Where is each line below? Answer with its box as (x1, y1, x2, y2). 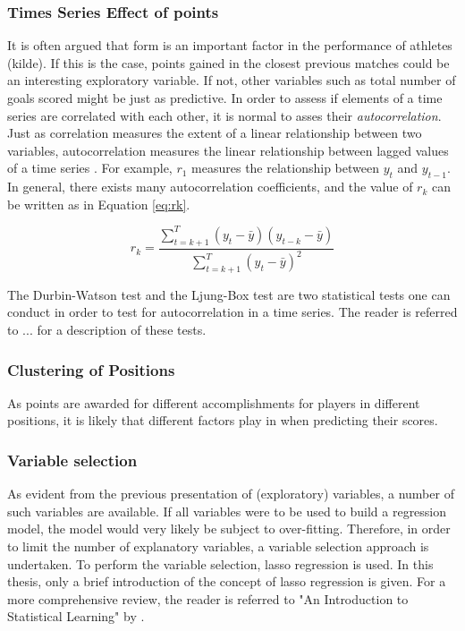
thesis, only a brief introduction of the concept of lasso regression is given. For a (7, 572, 446, 591)
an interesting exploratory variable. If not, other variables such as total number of (7, 71, 456, 90)
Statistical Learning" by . (7, 607, 145, 626)
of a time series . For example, (7, 158, 173, 177)
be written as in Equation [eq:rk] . (7, 194, 190, 213)
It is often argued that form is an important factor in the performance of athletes (7, 36, 452, 55)
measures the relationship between (191, 158, 379, 177)
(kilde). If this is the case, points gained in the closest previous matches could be (7, 53, 450, 72)
